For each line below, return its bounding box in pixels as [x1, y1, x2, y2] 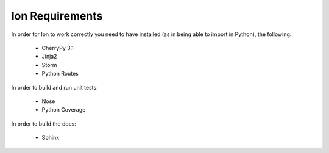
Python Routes [41, 70, 79, 77]
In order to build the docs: [11, 119, 76, 127]
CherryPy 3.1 [41, 44, 74, 51]
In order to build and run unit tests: [11, 84, 98, 91]
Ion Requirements [11, 9, 103, 23]
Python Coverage [41, 106, 86, 113]
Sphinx [41, 134, 60, 141]
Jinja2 [41, 52, 57, 60]
